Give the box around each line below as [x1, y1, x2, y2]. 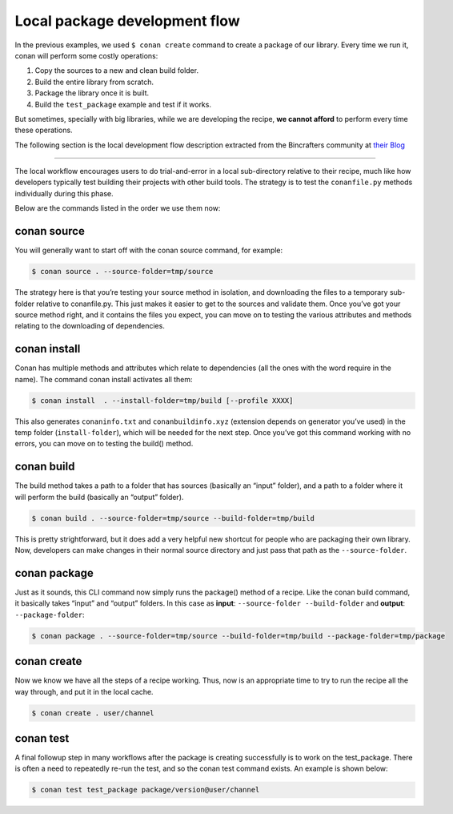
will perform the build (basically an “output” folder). [14, 492, 184, 502]
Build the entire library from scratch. [34, 77, 154, 87]
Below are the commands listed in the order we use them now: [14, 203, 221, 213]
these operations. [14, 125, 73, 135]
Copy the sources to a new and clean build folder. [34, 66, 199, 75]
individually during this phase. [14, 188, 114, 198]
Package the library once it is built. [34, 88, 150, 98]
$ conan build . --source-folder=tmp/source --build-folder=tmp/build [31, 514, 315, 522]
